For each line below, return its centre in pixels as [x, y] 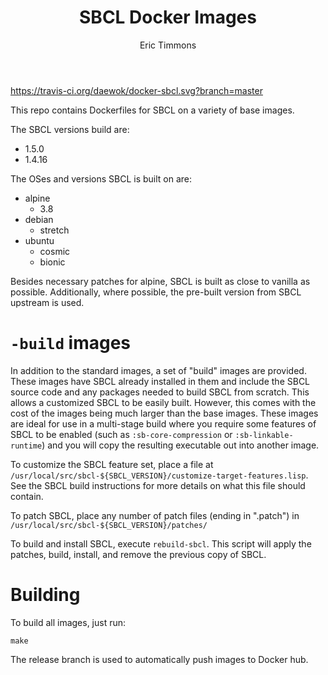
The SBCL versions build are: [70, 129]
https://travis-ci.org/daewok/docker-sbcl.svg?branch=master [136, 90]
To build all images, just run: [68, 622]
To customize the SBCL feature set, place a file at [112, 464]
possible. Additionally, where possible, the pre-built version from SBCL [156, 292]
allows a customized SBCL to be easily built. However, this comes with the [163, 402]
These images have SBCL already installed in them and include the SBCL [160, 381]
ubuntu [39, 240]
